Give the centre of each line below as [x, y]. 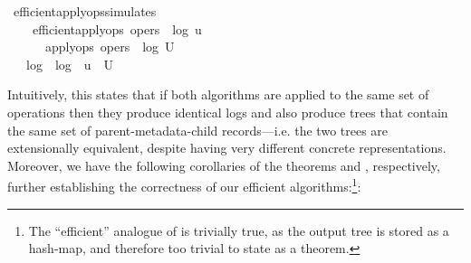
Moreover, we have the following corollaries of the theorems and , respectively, [224, 165]
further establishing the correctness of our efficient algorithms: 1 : [184, 185]
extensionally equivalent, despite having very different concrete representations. [227, 148]
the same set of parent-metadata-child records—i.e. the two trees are [198, 130]
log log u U [70, 64]
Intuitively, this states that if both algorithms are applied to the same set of [218, 94]
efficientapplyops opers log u [117, 28]
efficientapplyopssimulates [85, 11]
